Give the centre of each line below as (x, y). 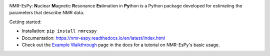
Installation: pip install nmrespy (59, 31)
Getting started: (25, 22)
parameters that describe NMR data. (47, 13)
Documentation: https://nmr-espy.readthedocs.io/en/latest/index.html (93, 38)
